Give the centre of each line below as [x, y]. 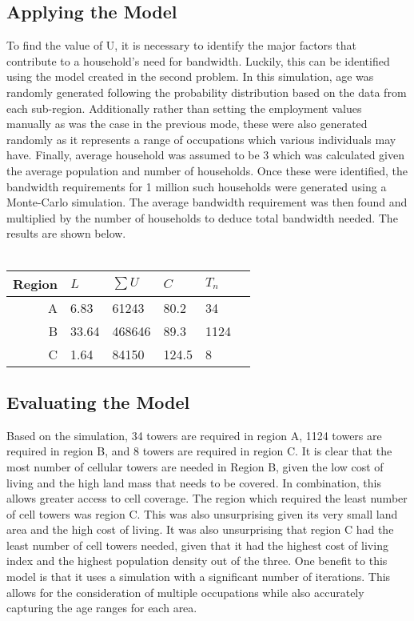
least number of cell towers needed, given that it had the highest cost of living [197, 545]
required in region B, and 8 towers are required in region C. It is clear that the [199, 451]
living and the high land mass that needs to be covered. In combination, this [194, 482]
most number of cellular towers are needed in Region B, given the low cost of [195, 466]
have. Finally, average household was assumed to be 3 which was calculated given [205, 155]
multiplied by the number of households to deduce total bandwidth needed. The [202, 217]
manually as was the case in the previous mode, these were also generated [187, 124]
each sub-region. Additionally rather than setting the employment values [184, 108]
